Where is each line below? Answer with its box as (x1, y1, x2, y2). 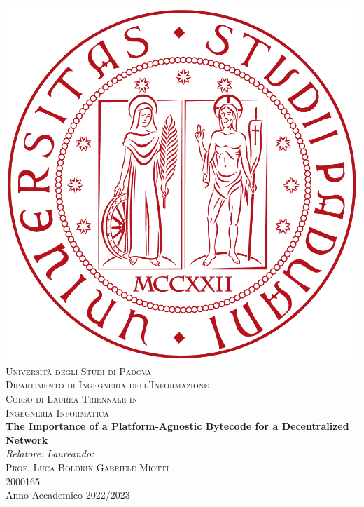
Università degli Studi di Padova (6, 363, 152, 378)
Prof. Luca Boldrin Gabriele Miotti (6, 459, 169, 474)
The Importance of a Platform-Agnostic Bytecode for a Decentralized (6, 419, 349, 433)
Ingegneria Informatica (6, 405, 109, 419)
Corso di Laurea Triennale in (6, 391, 138, 405)
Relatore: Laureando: (6, 446, 94, 461)
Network (6, 432, 48, 447)
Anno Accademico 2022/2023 (6, 487, 130, 502)
